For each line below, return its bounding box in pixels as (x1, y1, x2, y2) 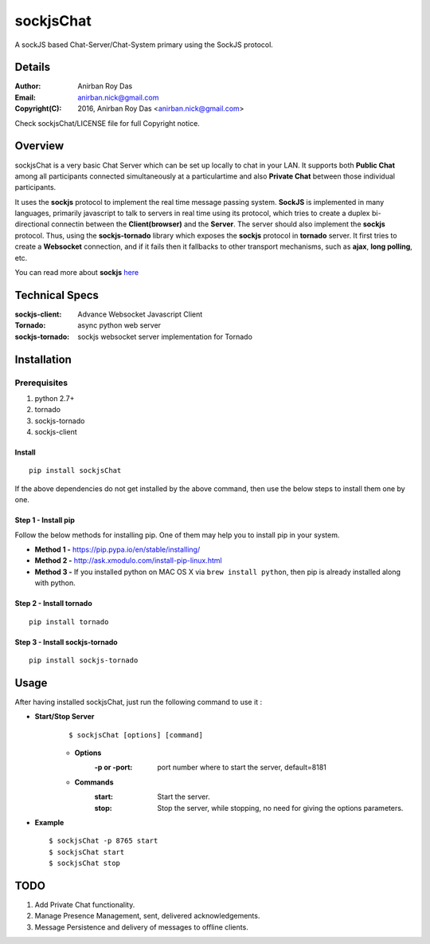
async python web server (77, 321, 162, 330)
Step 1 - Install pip (14, 515, 76, 525)
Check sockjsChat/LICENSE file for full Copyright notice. (14, 118, 201, 128)
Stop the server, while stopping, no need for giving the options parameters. (157, 803, 404, 812)
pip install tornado (29, 617, 109, 626)
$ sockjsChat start (49, 848, 125, 856)
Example (34, 818, 64, 827)
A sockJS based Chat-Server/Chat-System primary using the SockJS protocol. (14, 40, 274, 49)
